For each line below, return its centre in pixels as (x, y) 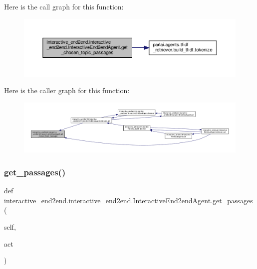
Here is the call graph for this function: (64, 6)
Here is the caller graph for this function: (67, 90)
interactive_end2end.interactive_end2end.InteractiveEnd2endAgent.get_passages (128, 200)
